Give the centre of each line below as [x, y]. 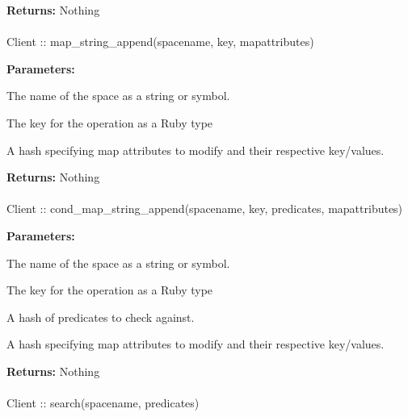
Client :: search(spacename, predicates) [103, 403]
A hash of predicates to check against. [101, 317]
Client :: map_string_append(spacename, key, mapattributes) [160, 42]
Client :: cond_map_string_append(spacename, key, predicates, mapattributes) [205, 208]
